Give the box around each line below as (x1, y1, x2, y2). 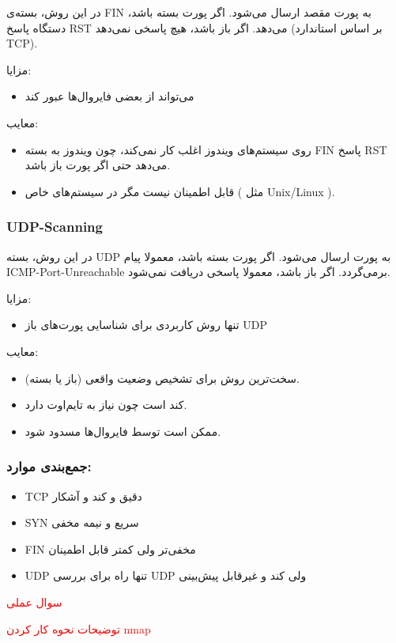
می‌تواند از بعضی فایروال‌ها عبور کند (25, 88, 194, 104)
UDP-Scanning (6, 217, 103, 236)
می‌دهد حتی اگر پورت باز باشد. (25, 157, 171, 173)
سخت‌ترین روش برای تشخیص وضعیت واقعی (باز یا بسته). (25, 369, 300, 386)
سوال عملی (6, 593, 62, 610)
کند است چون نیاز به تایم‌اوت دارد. (25, 396, 187, 413)
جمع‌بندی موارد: (6, 456, 92, 476)
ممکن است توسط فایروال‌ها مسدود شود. (25, 422, 221, 439)
